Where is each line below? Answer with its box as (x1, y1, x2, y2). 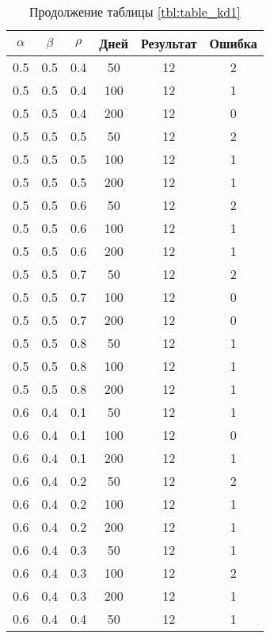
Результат (140, 34, 197, 52)
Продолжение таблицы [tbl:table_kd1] (29, 2, 241, 21)
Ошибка (209, 34, 257, 52)
